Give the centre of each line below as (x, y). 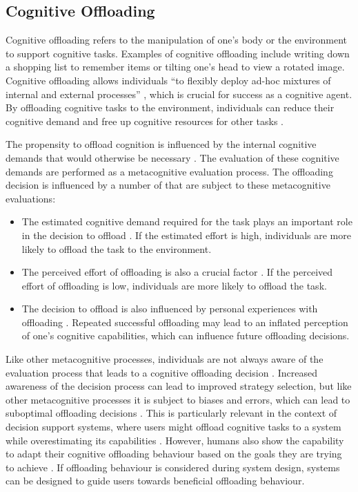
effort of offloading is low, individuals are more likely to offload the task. (174, 285)
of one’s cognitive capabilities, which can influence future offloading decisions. (186, 335)
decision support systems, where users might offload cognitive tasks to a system (173, 427)
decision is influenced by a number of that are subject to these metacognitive (168, 185)
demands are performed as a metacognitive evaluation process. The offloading (169, 171)
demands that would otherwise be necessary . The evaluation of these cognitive (172, 157)
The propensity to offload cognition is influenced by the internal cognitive (161, 144)
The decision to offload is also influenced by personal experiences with (170, 309)
